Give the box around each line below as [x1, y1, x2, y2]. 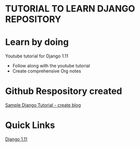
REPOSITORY [5, 13, 61, 25]
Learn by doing [5, 36, 69, 48]
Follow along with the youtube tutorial [12, 63, 90, 69]
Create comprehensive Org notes [12, 68, 81, 74]
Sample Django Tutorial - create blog [5, 102, 81, 108]
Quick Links [5, 119, 55, 131]
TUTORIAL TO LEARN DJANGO [5, 3, 135, 14]
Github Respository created [5, 85, 122, 97]
